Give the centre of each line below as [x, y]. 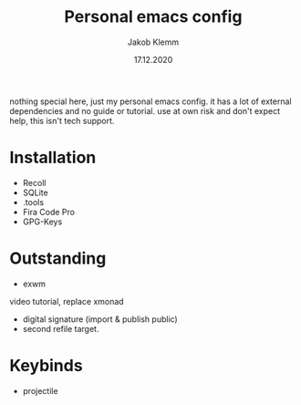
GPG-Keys [42, 222]
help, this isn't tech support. [62, 120]
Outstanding [58, 259]
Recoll [34, 182]
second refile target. [61, 328]
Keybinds [47, 366]
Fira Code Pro [49, 212]
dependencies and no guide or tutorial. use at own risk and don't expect [145, 110]
